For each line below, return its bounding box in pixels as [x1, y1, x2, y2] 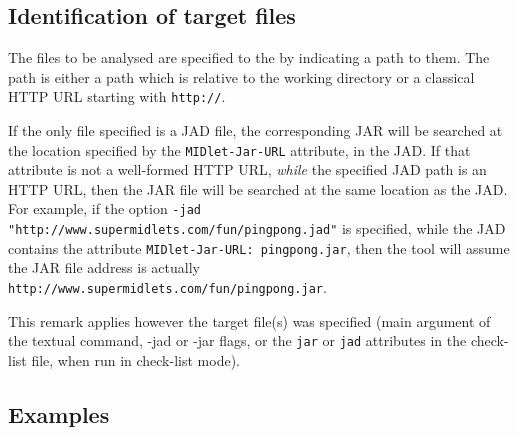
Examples [8, 398, 110, 429]
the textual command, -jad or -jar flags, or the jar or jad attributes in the [8, 330, 467, 351]
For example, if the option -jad [8, 198, 201, 219]
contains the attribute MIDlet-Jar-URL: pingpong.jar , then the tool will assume [8, 237, 510, 258]
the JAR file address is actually [8, 257, 200, 278]
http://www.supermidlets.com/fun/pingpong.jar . [8, 277, 327, 298]
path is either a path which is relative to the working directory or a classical [8, 66, 475, 87]
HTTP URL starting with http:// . [8, 86, 226, 107]
